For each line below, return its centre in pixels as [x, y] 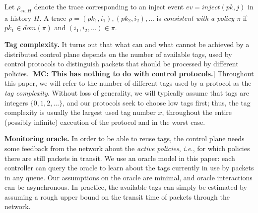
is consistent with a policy [195, 18]
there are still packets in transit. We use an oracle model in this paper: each [120, 158]
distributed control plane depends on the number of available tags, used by [118, 54]
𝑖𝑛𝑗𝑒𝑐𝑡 [211, 7]
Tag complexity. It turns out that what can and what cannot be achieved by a [127, 44]
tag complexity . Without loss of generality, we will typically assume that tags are [127, 92]
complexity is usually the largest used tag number [80, 112]
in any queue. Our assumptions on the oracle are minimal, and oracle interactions [129, 177]
